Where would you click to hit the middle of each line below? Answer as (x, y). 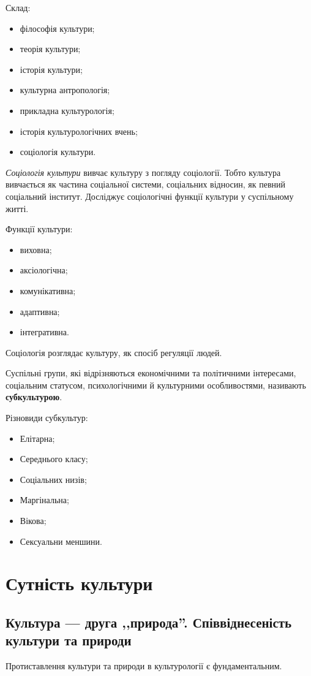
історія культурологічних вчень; (79, 131)
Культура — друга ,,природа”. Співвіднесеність (149, 622)
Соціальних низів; (53, 479)
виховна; (36, 249)
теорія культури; (50, 49)
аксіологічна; (44, 270)
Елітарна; (37, 438)
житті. (17, 208)
